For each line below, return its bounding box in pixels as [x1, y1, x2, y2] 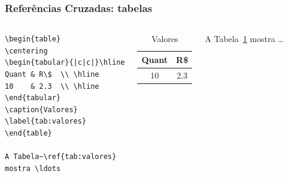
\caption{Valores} [5, 105, 78, 114]
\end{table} [5, 128, 52, 137]
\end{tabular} [5, 94, 61, 103]
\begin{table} [5, 35, 61, 44]
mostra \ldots [5, 164, 61, 173]
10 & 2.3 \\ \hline [5, 82, 99, 91]
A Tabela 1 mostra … [205, 32, 284, 45]
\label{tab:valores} [5, 117, 87, 126]
